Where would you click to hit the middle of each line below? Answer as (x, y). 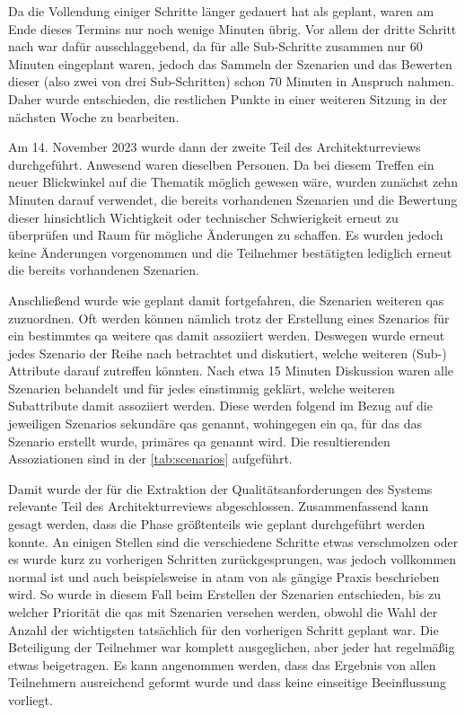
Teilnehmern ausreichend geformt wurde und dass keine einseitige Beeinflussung (228, 682)
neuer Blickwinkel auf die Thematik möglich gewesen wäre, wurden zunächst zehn (233, 182)
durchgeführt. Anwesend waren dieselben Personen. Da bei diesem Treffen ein (221, 164)
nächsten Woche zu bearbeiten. (94, 116)
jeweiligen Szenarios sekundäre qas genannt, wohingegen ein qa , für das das (215, 424)
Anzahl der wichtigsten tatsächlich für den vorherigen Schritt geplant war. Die (224, 629)
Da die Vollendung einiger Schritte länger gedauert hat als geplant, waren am (221, 11)
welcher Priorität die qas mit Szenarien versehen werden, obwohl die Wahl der (223, 612)
